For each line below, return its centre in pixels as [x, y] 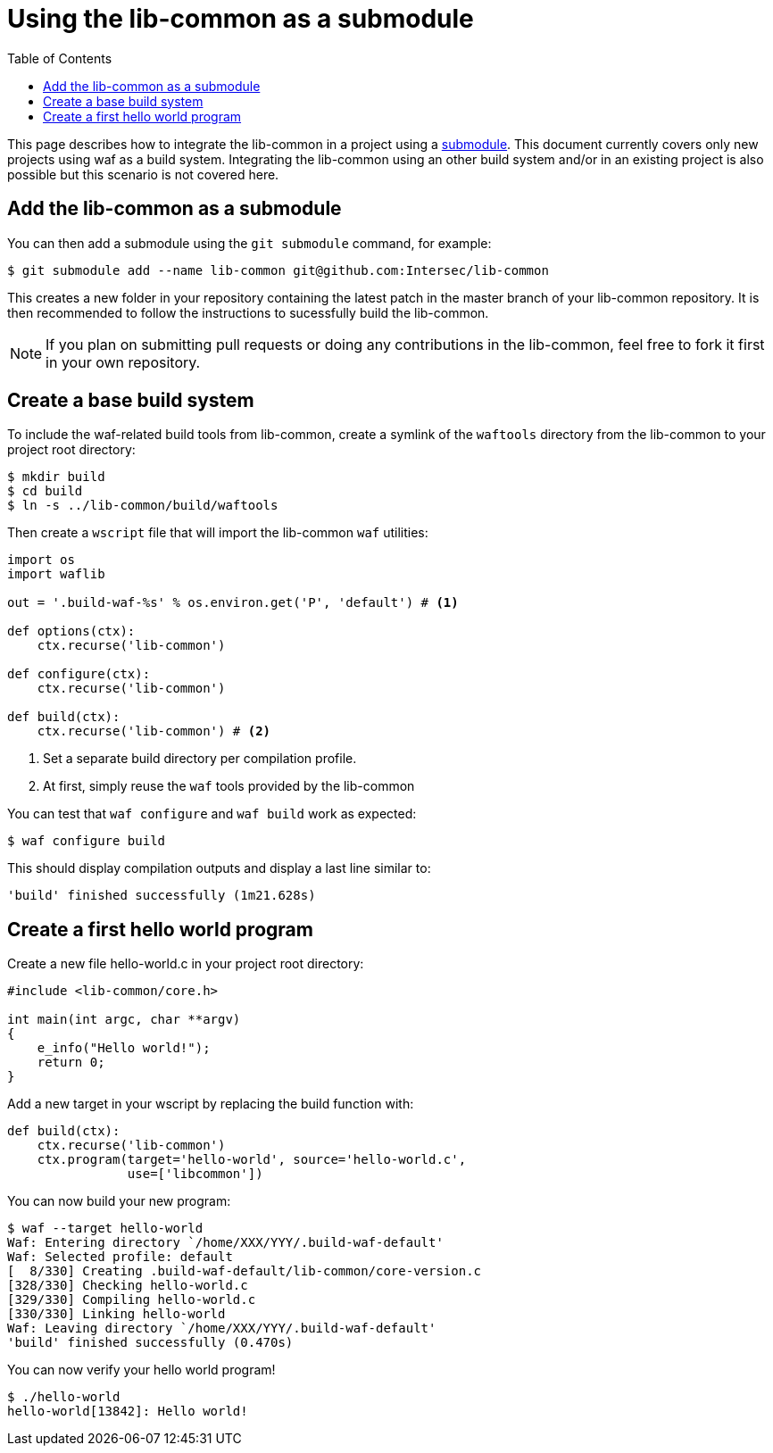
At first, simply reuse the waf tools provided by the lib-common [229, 786]
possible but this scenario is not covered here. [143, 174]
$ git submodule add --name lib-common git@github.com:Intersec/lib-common [278, 270]
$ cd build [45, 491]
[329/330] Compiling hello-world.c [132, 1300]
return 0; [71, 1063]
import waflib [56, 574]
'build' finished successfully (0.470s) [150, 1343]
